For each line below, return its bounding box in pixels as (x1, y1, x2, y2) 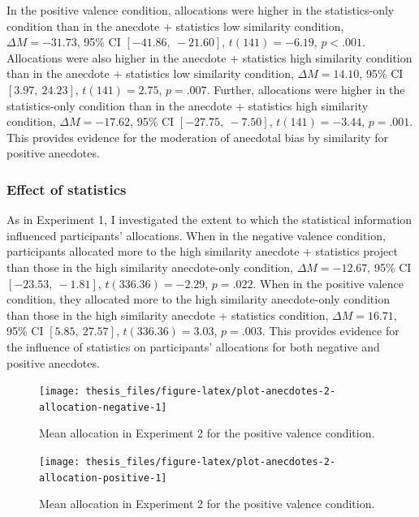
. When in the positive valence (253, 274, 404, 291)
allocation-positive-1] (39, 472, 167, 484)
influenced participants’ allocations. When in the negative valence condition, (6, 226, 386, 243)
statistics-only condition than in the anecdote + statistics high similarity (6, 97, 369, 114)
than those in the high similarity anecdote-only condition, (6, 258, 293, 275)
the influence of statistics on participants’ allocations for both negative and (6, 338, 380, 355)
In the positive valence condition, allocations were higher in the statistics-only (6, 2, 395, 18)
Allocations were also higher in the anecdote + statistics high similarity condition (6, 49, 413, 66)
